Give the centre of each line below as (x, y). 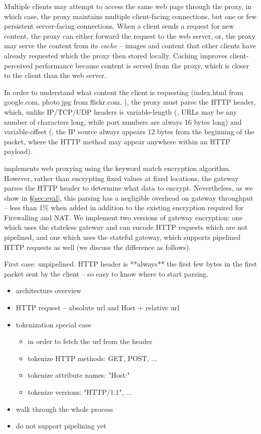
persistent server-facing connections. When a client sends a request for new (119, 26)
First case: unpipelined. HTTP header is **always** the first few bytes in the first (130, 264)
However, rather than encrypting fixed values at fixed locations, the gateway (121, 178)
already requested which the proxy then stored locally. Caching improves (116, 55)
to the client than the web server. (55, 75)
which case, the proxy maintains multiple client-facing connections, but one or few (130, 16)
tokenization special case (53, 324)
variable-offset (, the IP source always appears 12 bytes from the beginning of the (129, 132)
